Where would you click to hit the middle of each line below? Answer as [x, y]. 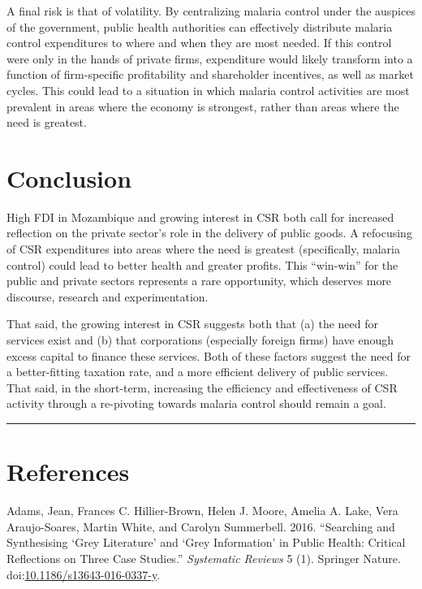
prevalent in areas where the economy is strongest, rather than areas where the [203, 106]
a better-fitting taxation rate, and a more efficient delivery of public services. [198, 372]
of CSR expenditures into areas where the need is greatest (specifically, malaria [203, 249]
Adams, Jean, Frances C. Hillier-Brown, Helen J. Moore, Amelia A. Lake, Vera [202, 511]
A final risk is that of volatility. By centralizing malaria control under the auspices [211, 11]
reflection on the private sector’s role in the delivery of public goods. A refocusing [209, 233]
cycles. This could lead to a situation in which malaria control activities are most [208, 90]
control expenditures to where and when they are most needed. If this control [199, 43]
